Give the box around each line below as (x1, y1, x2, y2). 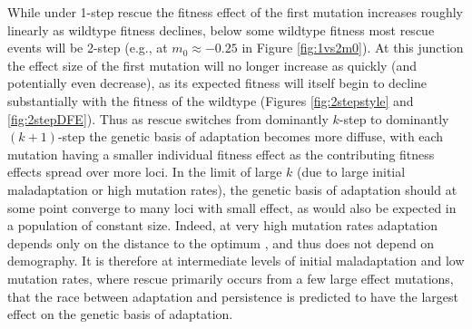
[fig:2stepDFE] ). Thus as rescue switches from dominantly (7, 109, 329, 128)
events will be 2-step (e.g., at (7, 38, 168, 57)
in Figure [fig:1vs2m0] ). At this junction (241, 38, 464, 57)
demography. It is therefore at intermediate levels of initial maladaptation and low (7, 251, 465, 270)
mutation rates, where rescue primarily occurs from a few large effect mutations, (7, 268, 454, 287)
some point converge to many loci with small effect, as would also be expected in (7, 198, 457, 217)
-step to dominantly (339, 109, 449, 128)
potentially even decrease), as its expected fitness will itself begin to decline (7, 73, 428, 92)
